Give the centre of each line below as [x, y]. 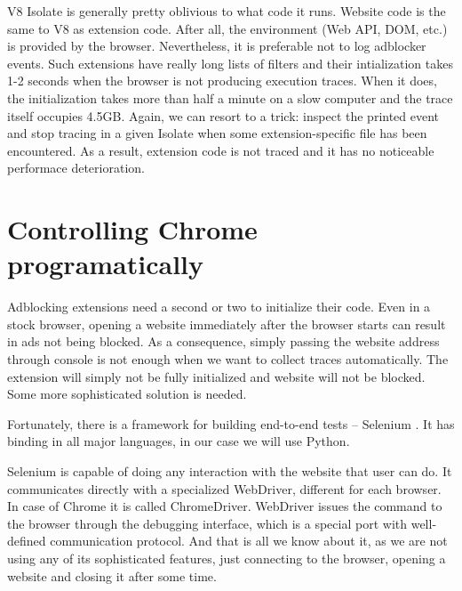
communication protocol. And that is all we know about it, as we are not [249, 541]
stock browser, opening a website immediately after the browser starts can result [227, 324]
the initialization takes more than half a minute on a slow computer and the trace [230, 97]
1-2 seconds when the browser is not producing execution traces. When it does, [222, 81]
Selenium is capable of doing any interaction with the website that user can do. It [230, 471]
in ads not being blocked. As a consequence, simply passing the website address [223, 341]
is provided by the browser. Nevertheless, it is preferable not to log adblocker [217, 46]
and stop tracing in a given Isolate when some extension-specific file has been [217, 133]
